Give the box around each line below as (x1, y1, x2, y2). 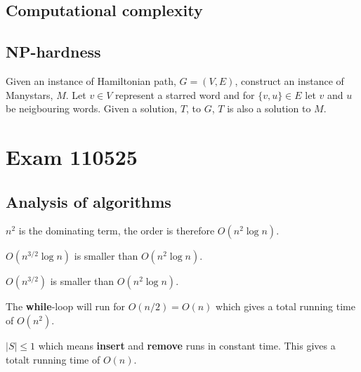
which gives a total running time (216, 299, 355, 314)
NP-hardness (6, 41, 101, 62)
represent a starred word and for (115, 87, 255, 102)
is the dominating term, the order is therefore (18, 223, 215, 238)
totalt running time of (6, 352, 100, 366)
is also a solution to (227, 101, 311, 116)
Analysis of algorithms (6, 190, 171, 212)
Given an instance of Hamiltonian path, (6, 73, 176, 88)
